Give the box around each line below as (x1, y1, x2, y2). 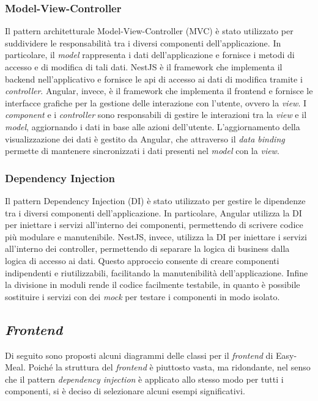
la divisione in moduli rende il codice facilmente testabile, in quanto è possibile (5, 278, 300, 291)
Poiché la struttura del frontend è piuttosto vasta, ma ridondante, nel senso (28, 361, 311, 373)
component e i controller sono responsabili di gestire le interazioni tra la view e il (5, 108, 307, 121)
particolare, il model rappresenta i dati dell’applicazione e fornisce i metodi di (5, 48, 295, 61)
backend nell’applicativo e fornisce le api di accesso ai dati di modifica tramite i (5, 72, 303, 85)
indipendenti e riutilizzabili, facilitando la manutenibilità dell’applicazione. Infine (5, 266, 308, 279)
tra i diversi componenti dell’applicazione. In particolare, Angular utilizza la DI (5, 206, 302, 219)
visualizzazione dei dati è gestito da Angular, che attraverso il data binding (5, 132, 285, 145)
